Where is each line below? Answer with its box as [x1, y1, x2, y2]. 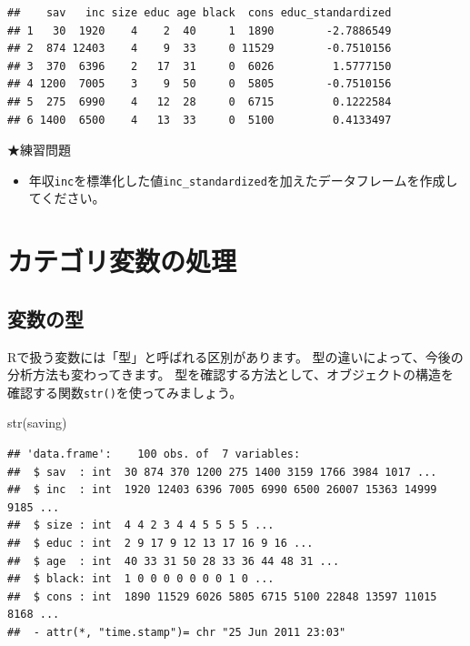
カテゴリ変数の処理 [7, 242, 237, 279]
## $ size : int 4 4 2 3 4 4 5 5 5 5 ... [7, 519, 275, 532]
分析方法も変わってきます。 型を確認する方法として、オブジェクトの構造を [7, 365, 455, 384]
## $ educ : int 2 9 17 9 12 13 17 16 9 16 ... [7, 536, 314, 550]
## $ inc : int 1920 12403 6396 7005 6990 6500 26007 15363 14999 [7, 483, 437, 497]
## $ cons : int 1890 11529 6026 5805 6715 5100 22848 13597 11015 [7, 590, 437, 603]
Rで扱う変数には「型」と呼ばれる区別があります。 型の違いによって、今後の [7, 347, 464, 366]
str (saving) [7, 413, 67, 432]
